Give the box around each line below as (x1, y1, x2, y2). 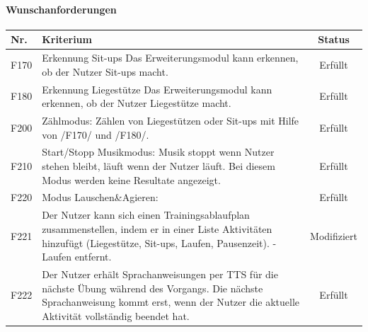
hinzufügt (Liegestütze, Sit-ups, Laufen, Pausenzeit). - (42, 235, 277, 250)
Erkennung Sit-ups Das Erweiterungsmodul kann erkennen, (42, 50, 299, 65)
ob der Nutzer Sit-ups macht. (42, 64, 168, 79)
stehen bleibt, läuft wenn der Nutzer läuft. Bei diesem (42, 159, 275, 173)
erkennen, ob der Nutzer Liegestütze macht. (42, 96, 231, 110)
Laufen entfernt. (42, 249, 112, 264)
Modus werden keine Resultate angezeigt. (42, 172, 221, 187)
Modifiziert (310, 228, 357, 243)
